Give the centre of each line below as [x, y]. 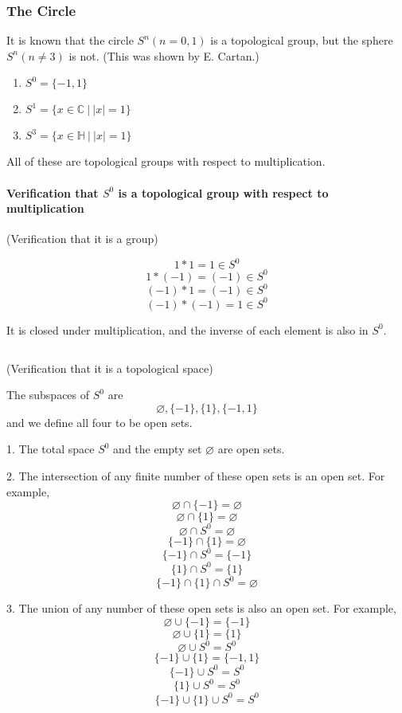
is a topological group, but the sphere [302, 40]
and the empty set [158, 449]
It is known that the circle [70, 40]
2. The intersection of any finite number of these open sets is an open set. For [196, 475]
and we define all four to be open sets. [100, 422]
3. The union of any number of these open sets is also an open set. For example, [201, 608]
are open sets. [251, 449]
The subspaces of [48, 395]
